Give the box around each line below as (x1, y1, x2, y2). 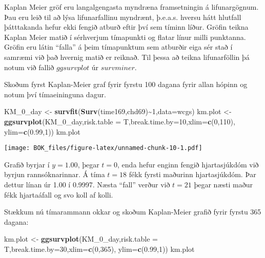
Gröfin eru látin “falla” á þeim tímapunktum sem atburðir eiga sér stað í (4, 41, 233, 52)
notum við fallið (4, 61, 54, 72)
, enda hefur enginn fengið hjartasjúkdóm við (117, 159, 259, 169)
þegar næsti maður (194, 179, 253, 189)
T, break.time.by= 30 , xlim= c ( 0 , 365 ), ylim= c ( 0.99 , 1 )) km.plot (4, 243, 195, 254)
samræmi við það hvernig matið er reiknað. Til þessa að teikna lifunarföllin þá (4, 51, 250, 62)
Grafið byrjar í (4, 159, 50, 169)
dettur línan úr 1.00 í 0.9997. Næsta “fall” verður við (4, 179, 170, 189)
